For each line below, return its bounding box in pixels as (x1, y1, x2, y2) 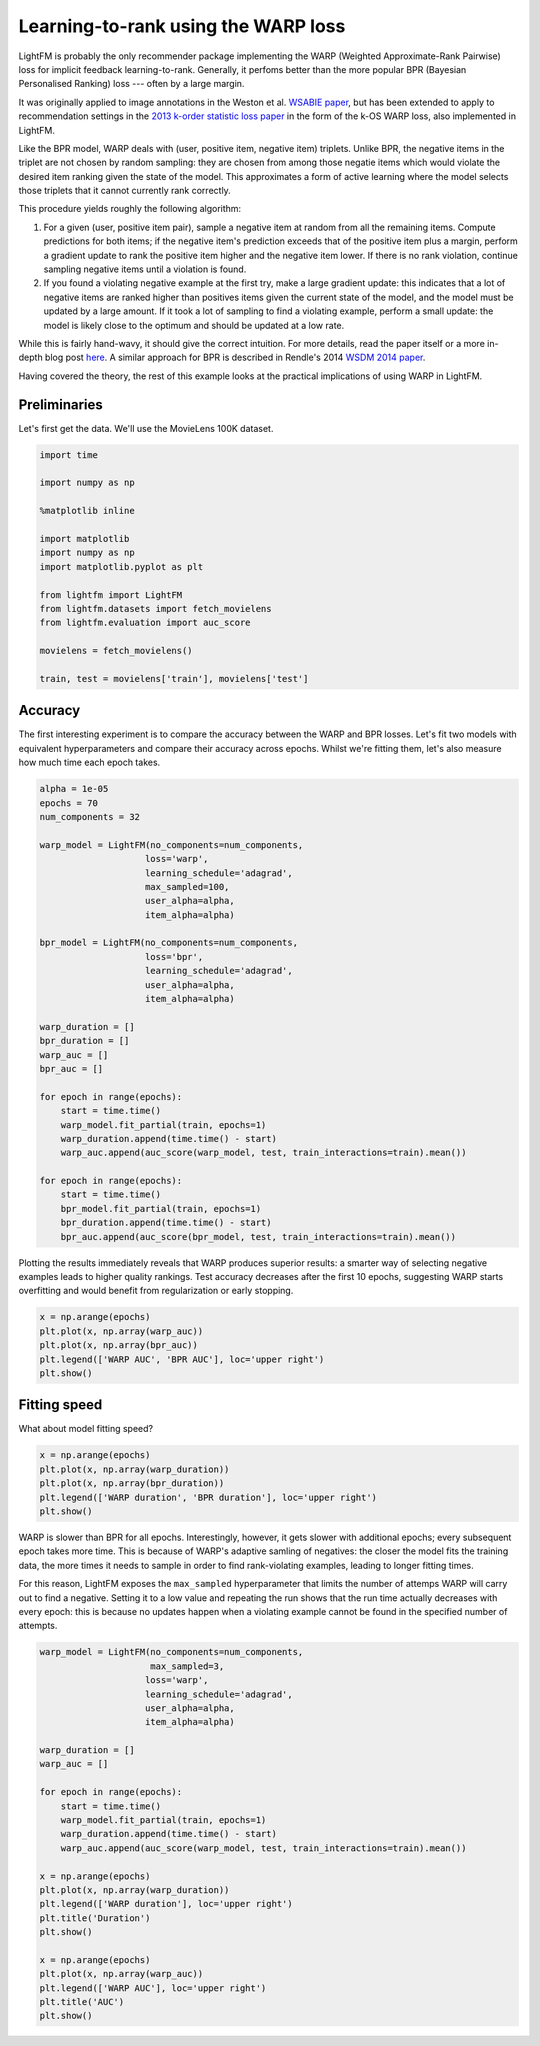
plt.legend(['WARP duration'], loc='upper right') (39, 1898, 294, 1910)
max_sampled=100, (145, 881, 230, 892)
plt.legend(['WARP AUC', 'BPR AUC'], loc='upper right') (39, 1353, 325, 1365)
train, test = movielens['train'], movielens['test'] (39, 673, 309, 684)
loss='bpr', (145, 951, 204, 962)
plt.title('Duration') (39, 1912, 151, 1924)
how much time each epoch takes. (18, 756, 161, 769)
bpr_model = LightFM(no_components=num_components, (39, 937, 299, 949)
